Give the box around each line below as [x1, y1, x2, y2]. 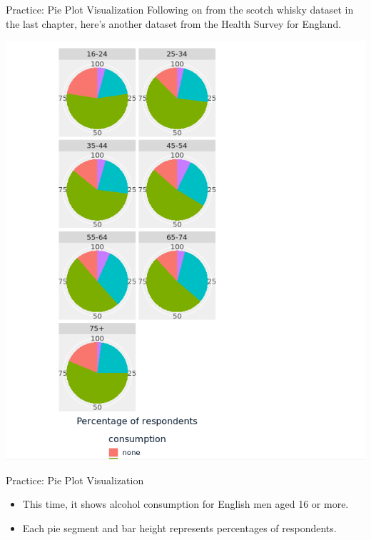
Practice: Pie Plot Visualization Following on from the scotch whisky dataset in [6, 2, 354, 16]
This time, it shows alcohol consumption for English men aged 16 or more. [22, 496, 349, 511]
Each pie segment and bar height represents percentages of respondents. [22, 520, 337, 535]
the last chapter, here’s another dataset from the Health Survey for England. [6, 16, 342, 31]
